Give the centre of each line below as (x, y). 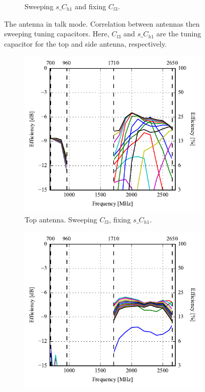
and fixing (90, 6)
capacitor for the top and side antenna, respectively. (86, 43)
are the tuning (179, 34)
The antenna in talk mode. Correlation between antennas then (102, 23)
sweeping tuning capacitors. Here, (57, 34)
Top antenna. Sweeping (61, 219)
